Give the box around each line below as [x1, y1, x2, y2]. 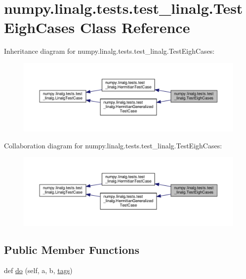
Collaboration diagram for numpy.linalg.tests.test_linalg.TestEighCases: [4, 140, 222, 150]
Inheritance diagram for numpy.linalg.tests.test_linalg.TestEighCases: [4, 46, 215, 56]
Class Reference [80, 17, 190, 37]
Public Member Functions [4, 242, 139, 257]
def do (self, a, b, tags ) [4, 265, 73, 276]
